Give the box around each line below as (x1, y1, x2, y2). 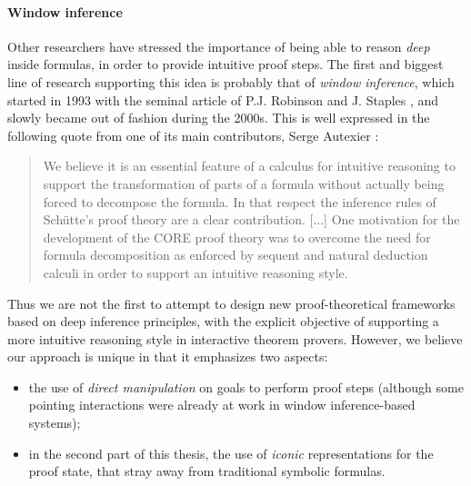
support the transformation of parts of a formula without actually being (43, 174, 445, 193)
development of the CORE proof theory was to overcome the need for (43, 227, 431, 246)
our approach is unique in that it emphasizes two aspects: (7, 347, 328, 366)
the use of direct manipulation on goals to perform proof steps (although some (28, 377, 464, 396)
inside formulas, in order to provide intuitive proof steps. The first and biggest (7, 55, 444, 74)
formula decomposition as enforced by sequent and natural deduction (43, 245, 428, 264)
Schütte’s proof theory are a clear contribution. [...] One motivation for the (43, 210, 460, 229)
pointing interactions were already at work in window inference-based (28, 395, 416, 414)
